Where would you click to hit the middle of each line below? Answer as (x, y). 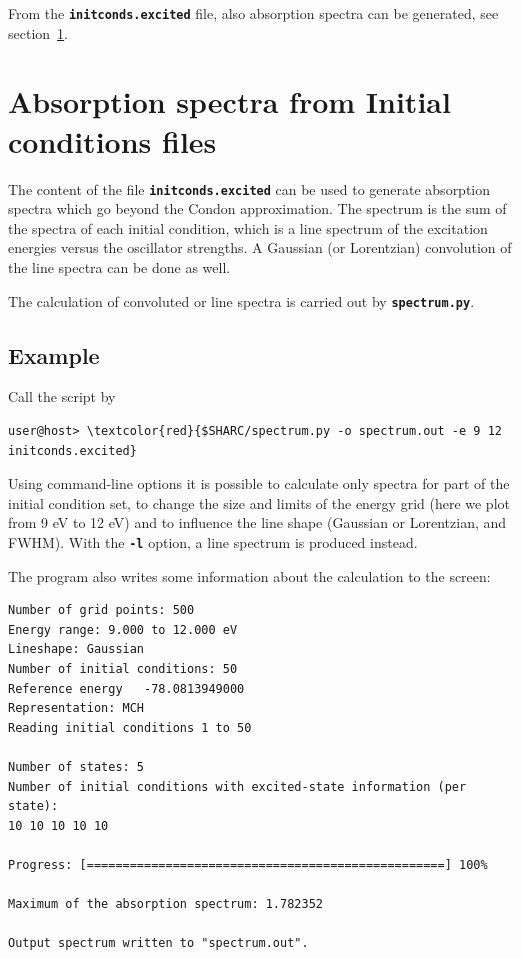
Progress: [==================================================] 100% (248, 864)
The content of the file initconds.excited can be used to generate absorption (249, 188)
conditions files (112, 140)
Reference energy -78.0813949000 (126, 688)
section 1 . (38, 32)
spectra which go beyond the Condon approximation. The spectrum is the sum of (257, 208)
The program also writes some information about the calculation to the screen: (249, 575)
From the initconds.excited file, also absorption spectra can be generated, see (253, 13)
